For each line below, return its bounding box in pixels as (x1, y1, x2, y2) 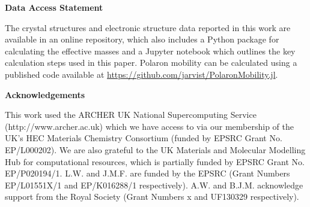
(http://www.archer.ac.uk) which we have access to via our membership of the (5, 120, 294, 132)
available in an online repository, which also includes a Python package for (5, 33, 279, 45)
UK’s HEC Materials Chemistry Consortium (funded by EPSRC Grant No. (5, 132, 282, 144)
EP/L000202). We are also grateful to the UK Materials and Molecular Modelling (5, 143, 306, 156)
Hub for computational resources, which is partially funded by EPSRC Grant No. (5, 155, 305, 168)
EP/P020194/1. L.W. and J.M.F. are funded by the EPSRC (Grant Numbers (5, 167, 290, 179)
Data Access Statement (5, 1, 103, 13)
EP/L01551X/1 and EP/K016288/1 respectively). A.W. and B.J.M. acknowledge (5, 178, 303, 191)
